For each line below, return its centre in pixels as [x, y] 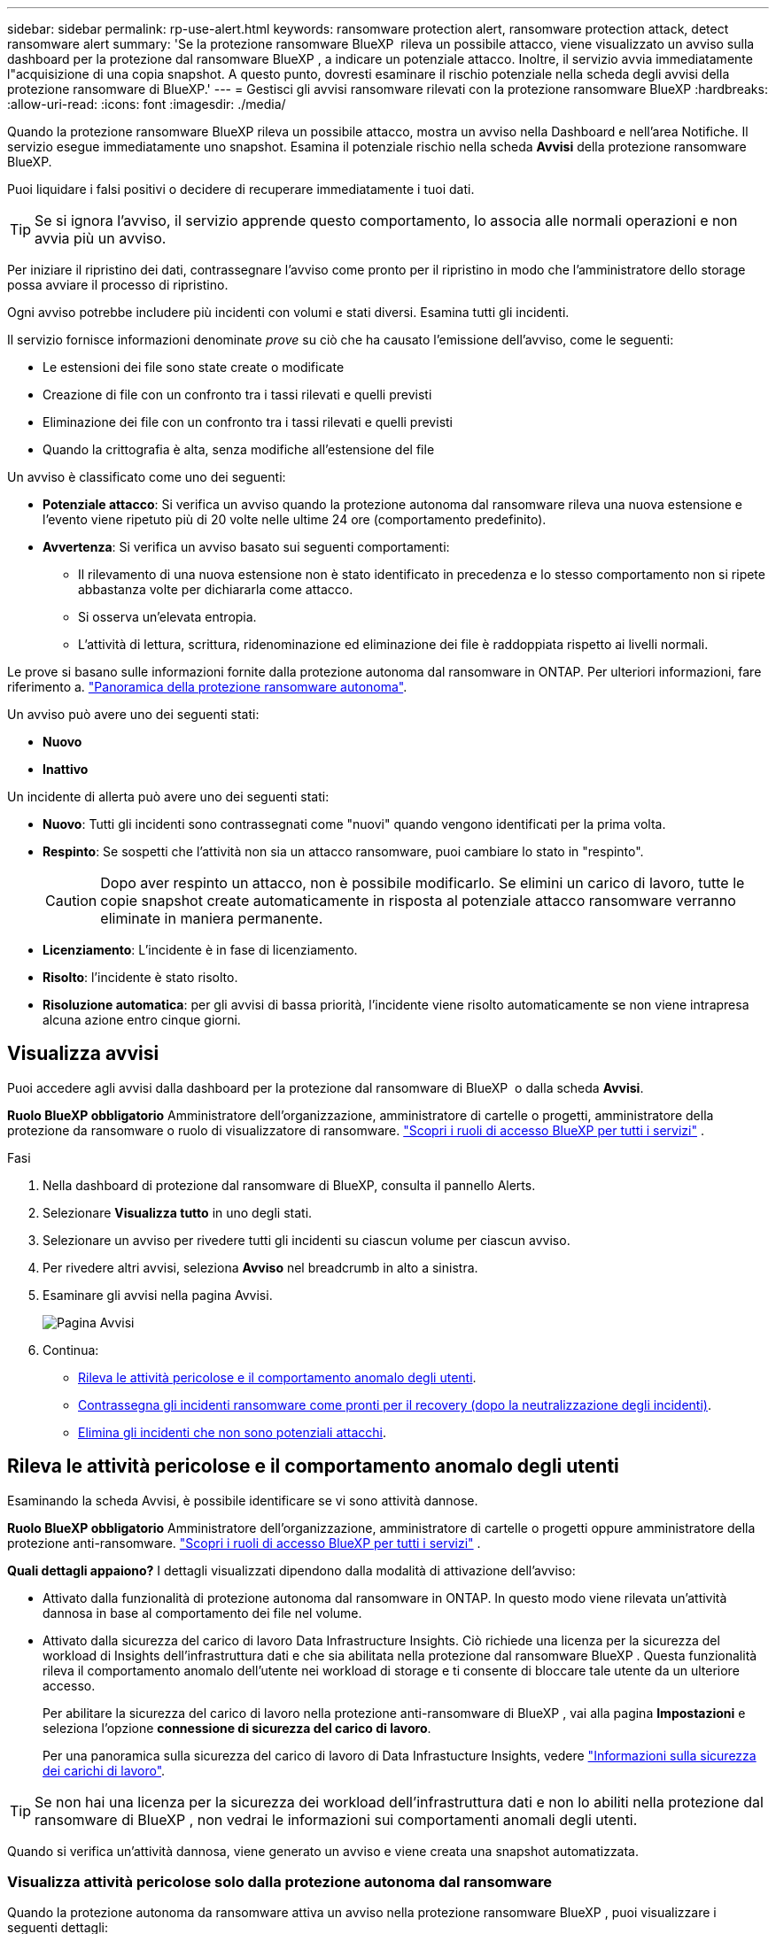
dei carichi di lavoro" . [104, 1770]
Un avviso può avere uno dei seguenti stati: [133, 714]
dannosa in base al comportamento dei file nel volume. [202, 1613]
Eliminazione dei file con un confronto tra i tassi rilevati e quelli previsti [248, 422]
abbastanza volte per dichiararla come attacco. [216, 589]
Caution [71, 901]
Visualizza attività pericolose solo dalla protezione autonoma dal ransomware [279, 1882]
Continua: [71, 1350]
